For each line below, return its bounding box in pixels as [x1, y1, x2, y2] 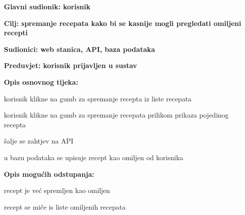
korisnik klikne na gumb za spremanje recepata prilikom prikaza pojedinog [4, 110, 229, 120]
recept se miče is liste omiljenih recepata [4, 201, 126, 212]
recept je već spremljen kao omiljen [4, 185, 110, 195]
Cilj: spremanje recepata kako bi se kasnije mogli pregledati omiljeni [4, 18, 242, 28]
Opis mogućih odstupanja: [4, 168, 94, 179]
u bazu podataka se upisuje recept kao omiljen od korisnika [4, 152, 184, 162]
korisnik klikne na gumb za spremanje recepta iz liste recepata [4, 93, 192, 103]
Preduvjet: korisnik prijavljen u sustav [4, 60, 137, 71]
